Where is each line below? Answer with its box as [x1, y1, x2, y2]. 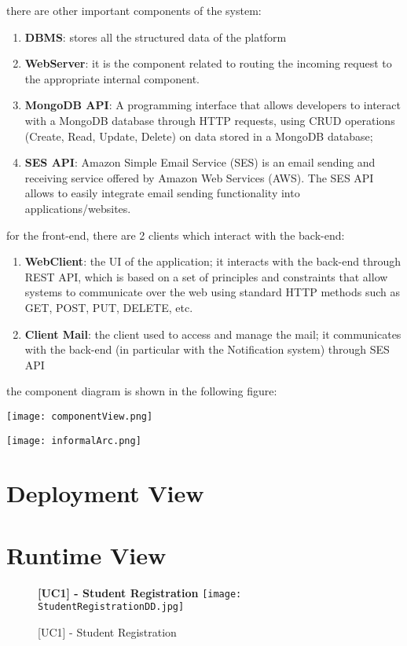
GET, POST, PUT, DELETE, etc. [24, 299, 193, 315]
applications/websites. [24, 200, 131, 216]
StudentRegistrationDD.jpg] [38, 601, 185, 613]
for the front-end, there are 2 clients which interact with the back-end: [6, 226, 345, 243]
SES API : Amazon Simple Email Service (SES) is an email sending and [24, 154, 376, 171]
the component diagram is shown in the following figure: [6, 383, 277, 399]
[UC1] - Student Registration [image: [38, 584, 242, 600]
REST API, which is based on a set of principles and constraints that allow [24, 268, 388, 284]
